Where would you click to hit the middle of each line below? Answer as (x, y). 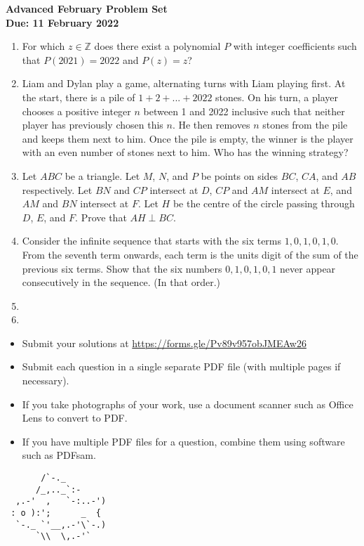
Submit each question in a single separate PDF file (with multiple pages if (181, 366)
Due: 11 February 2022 (62, 22)
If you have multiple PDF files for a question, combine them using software (183, 441)
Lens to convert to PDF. (75, 418)
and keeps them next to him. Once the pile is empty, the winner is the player (188, 138)
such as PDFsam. (59, 455)
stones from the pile (305, 125)
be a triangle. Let (102, 175)
